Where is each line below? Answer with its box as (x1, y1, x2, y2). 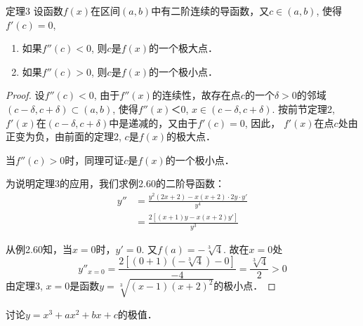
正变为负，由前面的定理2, (6, 129, 121, 144)
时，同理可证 (65, 152, 124, 167)
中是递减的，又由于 (109, 115, 198, 130)
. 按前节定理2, (272, 101, 336, 116)
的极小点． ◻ (213, 278, 276, 293)
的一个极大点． (149, 41, 218, 55)
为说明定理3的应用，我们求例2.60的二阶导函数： (6, 176, 225, 191)
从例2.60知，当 (6, 241, 72, 256)
